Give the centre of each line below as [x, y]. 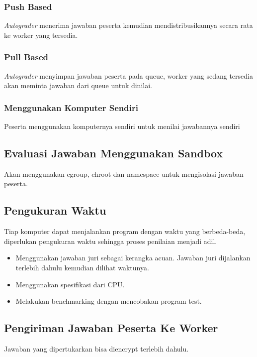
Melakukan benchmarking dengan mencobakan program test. [109, 301]
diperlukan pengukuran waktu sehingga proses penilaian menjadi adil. [111, 241]
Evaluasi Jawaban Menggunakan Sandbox [114, 153]
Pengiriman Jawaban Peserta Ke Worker [111, 328]
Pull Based [26, 57]
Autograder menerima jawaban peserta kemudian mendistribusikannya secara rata [128, 25]
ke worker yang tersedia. [41, 35]
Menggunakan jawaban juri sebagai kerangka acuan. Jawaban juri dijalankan [133, 258]
